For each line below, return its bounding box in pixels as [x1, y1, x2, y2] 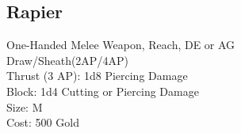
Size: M [6, 98, 43, 115]
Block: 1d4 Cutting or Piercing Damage [6, 82, 199, 99]
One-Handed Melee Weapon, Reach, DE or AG [6, 36, 235, 53]
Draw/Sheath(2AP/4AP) [6, 51, 128, 68]
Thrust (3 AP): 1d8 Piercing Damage [6, 67, 188, 84]
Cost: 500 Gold [6, 114, 79, 131]
